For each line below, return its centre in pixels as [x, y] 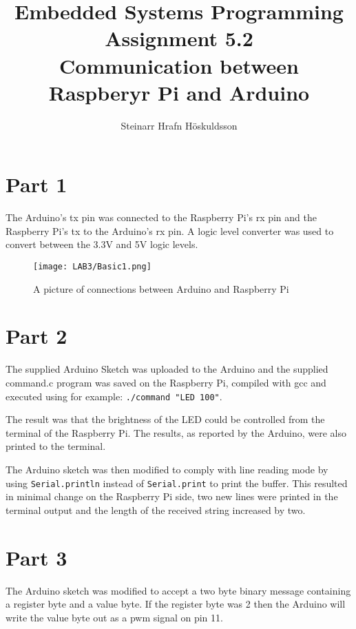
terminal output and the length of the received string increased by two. [156, 509]
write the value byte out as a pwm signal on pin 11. [114, 617]
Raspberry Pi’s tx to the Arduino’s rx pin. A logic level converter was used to [170, 230]
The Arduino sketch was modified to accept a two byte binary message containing [178, 590]
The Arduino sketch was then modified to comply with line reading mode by [167, 469]
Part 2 [36, 336]
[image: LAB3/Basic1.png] [92, 267]
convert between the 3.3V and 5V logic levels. [102, 244]
